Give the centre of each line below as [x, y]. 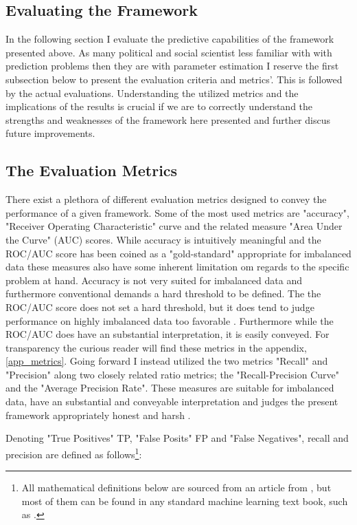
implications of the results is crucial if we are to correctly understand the [159, 106]
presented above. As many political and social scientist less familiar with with [169, 52]
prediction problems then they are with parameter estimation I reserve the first [172, 66]
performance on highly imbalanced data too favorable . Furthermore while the [170, 320]
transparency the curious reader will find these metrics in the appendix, [156, 347]
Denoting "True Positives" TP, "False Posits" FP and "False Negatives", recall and [177, 438]
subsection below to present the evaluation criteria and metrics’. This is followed [174, 79]
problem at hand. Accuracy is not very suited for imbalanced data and [154, 280]
